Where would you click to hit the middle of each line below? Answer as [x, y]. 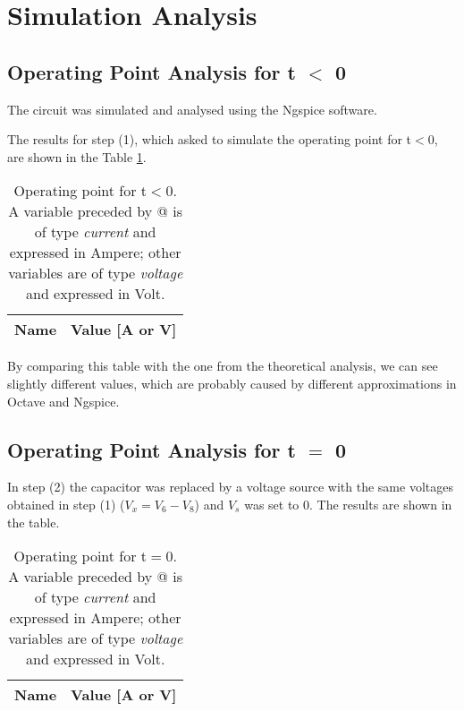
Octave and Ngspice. [63, 401]
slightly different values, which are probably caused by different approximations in [232, 383]
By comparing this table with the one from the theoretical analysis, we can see [223, 366]
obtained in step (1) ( [66, 504]
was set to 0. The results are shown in [348, 504]
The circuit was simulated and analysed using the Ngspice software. [192, 109]
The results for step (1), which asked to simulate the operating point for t [210, 139]
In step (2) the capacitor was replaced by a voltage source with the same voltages [230, 487]
